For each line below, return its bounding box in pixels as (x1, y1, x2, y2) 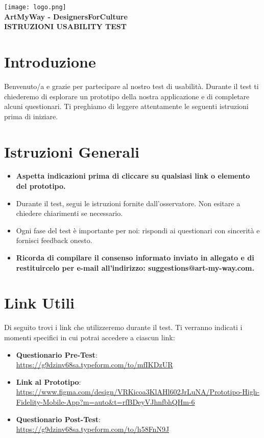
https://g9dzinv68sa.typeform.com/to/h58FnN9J (16, 424, 170, 434)
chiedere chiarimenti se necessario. (16, 208, 123, 218)
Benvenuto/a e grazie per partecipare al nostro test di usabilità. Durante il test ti (4, 80, 259, 91)
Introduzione (4, 51, 96, 72)
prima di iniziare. (4, 111, 58, 121)
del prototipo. (16, 181, 66, 191)
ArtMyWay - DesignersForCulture (4, 11, 128, 21)
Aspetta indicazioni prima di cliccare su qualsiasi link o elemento (16, 170, 250, 181)
